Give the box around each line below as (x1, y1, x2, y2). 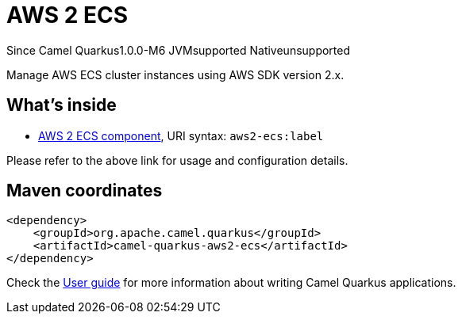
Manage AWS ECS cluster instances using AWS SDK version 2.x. (6, 67, 345, 82)
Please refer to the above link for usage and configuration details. (6, 153, 348, 167)
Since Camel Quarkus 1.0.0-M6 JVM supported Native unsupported (6, 43, 351, 57)
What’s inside (6, 95, 117, 116)
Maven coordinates (6, 181, 163, 201)
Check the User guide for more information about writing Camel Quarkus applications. (6, 276, 456, 290)
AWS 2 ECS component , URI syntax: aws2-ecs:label (38, 128, 324, 143)
